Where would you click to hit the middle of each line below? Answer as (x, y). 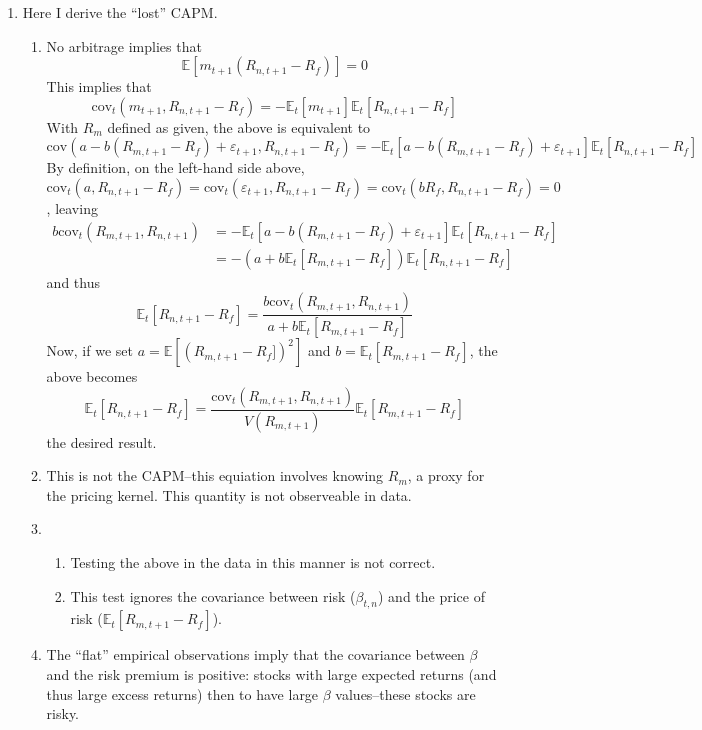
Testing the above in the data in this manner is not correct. (253, 561)
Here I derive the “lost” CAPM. (120, 12)
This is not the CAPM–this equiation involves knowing (215, 475)
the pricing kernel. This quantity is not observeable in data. (229, 494)
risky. (63, 713)
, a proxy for (446, 475)
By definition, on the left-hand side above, (175, 167)
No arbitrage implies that (124, 45)
